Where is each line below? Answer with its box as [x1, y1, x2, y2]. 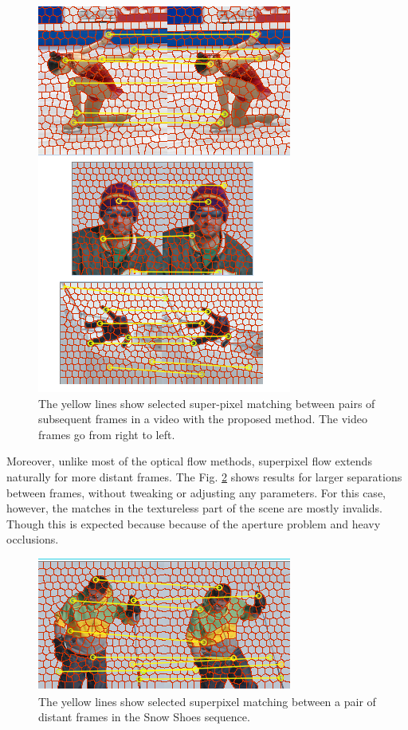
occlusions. [6, 531, 59, 547]
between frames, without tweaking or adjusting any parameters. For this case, [6, 484, 386, 500]
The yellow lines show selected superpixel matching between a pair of [38, 693, 376, 709]
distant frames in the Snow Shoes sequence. [38, 708, 250, 725]
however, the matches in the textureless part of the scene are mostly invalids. [6, 500, 382, 516]
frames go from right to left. [38, 426, 175, 442]
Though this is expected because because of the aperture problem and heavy [6, 515, 381, 532]
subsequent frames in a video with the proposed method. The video [38, 410, 367, 427]
